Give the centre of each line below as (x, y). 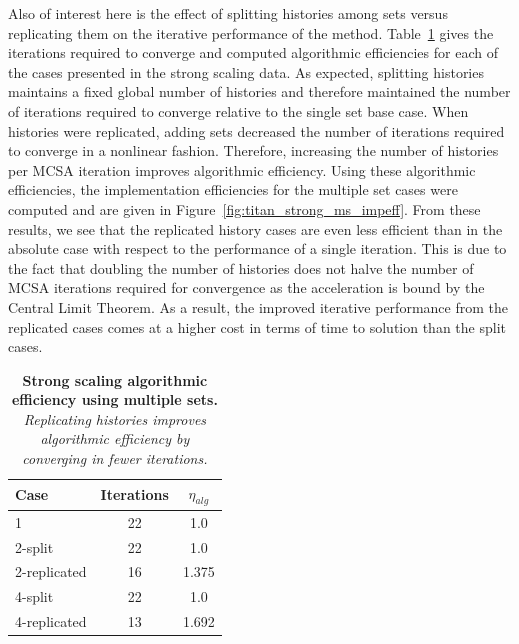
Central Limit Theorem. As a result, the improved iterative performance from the (258, 306)
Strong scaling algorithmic (115, 379)
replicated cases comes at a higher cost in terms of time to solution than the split (257, 326)
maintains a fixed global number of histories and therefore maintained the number (259, 91)
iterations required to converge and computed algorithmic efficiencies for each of (253, 52)
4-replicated (51, 621)
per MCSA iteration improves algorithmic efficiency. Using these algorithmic (242, 169)
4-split (34, 596)
